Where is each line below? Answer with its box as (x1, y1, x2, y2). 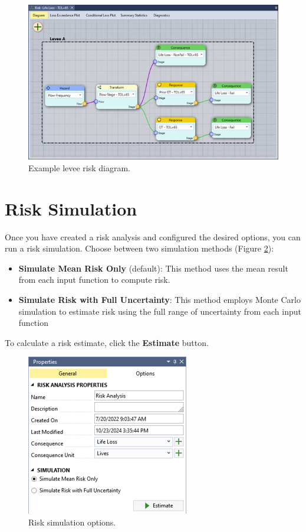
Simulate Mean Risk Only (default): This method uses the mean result (18, 262, 288, 274)
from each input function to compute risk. (18, 273, 170, 286)
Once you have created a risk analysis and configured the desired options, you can (5, 230, 301, 243)
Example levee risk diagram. (28, 161, 131, 174)
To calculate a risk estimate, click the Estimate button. (5, 336, 209, 348)
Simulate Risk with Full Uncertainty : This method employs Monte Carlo (18, 293, 301, 306)
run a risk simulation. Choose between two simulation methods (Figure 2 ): (5, 242, 274, 254)
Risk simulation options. (28, 516, 116, 528)
